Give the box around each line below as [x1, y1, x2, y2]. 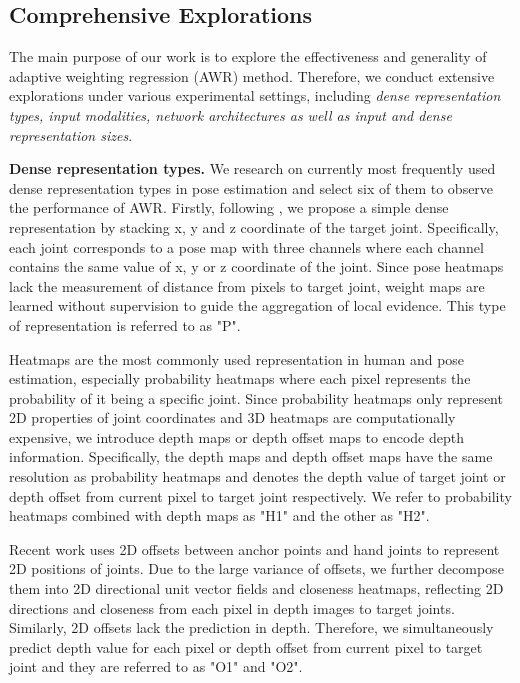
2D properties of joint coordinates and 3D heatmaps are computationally [9, 407, 456, 428]
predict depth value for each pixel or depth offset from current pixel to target [9, 636, 483, 657]
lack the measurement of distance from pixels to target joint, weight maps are [9, 275, 485, 296]
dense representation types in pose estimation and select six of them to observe [9, 177, 494, 198]
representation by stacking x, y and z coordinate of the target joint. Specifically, [9, 216, 499, 237]
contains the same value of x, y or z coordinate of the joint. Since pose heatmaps [9, 256, 504, 277]
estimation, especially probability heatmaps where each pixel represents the [9, 368, 471, 389]
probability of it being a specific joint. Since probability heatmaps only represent [9, 387, 503, 408]
